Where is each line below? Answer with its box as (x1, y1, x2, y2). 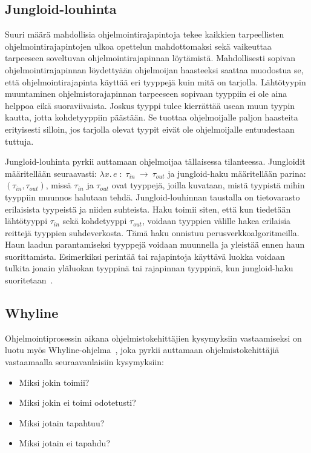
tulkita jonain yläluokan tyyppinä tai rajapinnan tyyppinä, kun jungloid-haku (5, 262, 293, 274)
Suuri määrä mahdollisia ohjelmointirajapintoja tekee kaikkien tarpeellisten (5, 28, 284, 41)
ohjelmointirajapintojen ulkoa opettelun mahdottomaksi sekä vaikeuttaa (5, 39, 272, 52)
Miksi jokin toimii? (19, 375, 90, 388)
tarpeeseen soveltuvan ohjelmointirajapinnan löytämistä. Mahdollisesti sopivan (5, 51, 296, 64)
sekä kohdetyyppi (62, 214, 127, 227)
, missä (45, 179, 71, 191)
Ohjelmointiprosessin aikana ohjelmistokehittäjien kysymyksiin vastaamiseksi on (5, 331, 302, 344)
